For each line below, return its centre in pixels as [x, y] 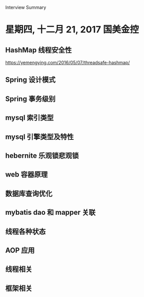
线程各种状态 [26, 231]
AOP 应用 [20, 250]
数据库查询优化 [29, 193]
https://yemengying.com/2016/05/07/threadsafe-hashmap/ [68, 63]
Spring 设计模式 [30, 80]
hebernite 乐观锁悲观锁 [42, 155]
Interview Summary [26, 7]
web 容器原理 [27, 175]
